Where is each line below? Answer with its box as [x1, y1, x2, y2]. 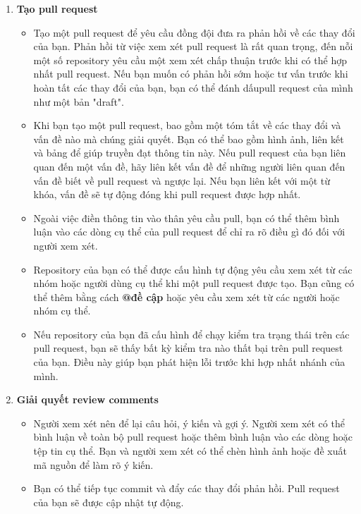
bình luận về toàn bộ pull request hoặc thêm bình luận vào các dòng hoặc [33, 429, 353, 444]
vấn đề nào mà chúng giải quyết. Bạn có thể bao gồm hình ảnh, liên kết [33, 131, 344, 146]
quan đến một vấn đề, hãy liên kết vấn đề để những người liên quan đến [33, 159, 345, 173]
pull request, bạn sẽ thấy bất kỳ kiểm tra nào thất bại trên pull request [33, 341, 343, 355]
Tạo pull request [16, 1, 98, 16]
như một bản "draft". [33, 94, 124, 109]
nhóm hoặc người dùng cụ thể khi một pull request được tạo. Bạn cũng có [33, 276, 355, 290]
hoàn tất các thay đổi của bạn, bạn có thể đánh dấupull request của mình [33, 80, 353, 94]
